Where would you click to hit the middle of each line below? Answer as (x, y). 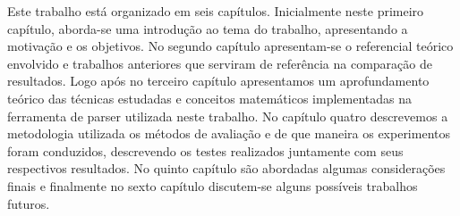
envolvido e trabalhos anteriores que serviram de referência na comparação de (220, 63)
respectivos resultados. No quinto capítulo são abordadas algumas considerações (226, 168)
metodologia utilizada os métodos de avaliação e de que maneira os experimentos (229, 133)
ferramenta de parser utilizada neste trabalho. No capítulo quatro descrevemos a (228, 116)
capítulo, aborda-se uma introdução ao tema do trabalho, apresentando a (208, 28)
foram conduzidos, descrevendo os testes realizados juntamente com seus (205, 150)
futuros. (29, 203)
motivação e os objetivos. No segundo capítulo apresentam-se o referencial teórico (230, 46)
